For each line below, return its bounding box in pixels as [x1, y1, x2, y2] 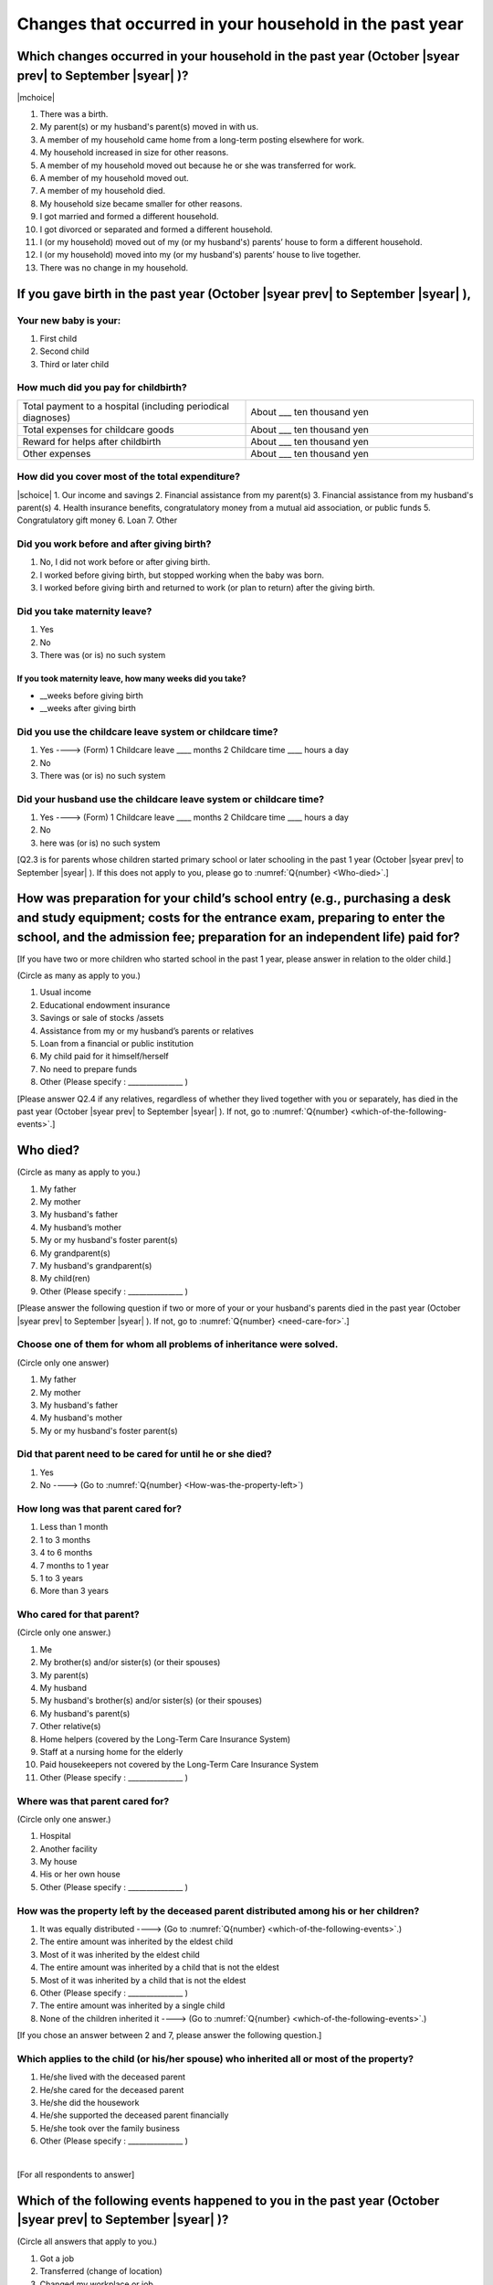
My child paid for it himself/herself [39, 1051, 169, 1062]
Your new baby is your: [16, 314, 121, 326]
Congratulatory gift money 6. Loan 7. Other [16, 515, 178, 526]
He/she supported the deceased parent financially [39, 2110, 229, 2120]
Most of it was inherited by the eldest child [39, 1949, 200, 1960]
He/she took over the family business [39, 2122, 180, 2133]
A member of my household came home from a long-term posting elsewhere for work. [39, 133, 365, 145]
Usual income [39, 987, 91, 998]
